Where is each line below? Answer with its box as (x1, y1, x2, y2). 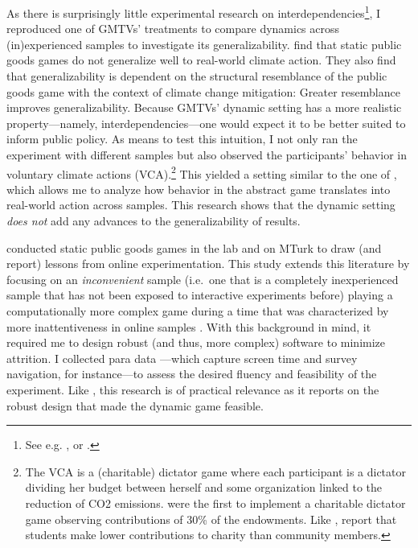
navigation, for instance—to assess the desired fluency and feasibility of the (6, 365, 377, 382)
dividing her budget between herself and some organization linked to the (25, 479, 383, 496)
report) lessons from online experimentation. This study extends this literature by (6, 255, 410, 272)
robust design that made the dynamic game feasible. (6, 397, 264, 414)
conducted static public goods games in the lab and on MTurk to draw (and (6, 239, 382, 256)
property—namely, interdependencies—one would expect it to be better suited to (6, 114, 406, 131)
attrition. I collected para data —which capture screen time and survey (6, 349, 358, 366)
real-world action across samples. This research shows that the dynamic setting (6, 196, 395, 213)
